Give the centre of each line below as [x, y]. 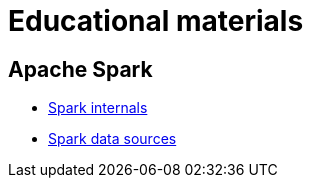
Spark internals [98, 108]
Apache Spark [80, 69]
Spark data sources [112, 139]
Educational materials [156, 21]
